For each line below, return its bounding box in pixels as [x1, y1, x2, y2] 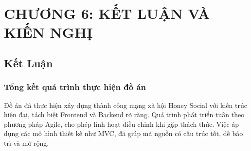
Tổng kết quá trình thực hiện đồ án [4, 81, 146, 93]
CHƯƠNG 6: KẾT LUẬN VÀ [4, 3, 210, 23]
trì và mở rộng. [4, 137, 49, 148]
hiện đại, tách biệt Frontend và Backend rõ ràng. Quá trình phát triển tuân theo [4, 109, 245, 120]
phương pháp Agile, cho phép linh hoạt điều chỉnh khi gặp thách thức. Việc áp [4, 119, 239, 129]
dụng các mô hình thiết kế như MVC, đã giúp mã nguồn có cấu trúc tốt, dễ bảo [4, 128, 243, 138]
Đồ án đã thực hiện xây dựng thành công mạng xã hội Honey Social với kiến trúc [4, 100, 247, 110]
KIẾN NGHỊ [4, 22, 93, 42]
